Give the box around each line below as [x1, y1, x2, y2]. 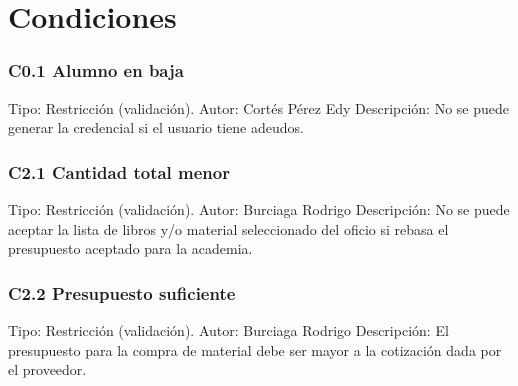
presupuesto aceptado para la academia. [8, 238, 253, 259]
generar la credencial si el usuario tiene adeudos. [8, 117, 304, 138]
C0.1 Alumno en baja [8, 58, 184, 83]
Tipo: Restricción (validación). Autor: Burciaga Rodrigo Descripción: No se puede [8, 199, 510, 219]
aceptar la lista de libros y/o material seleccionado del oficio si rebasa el [8, 218, 449, 239]
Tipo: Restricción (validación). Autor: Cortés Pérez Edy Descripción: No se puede [8, 97, 509, 118]
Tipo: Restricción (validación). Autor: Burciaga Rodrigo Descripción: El [8, 320, 449, 340]
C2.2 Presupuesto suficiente [8, 280, 236, 305]
